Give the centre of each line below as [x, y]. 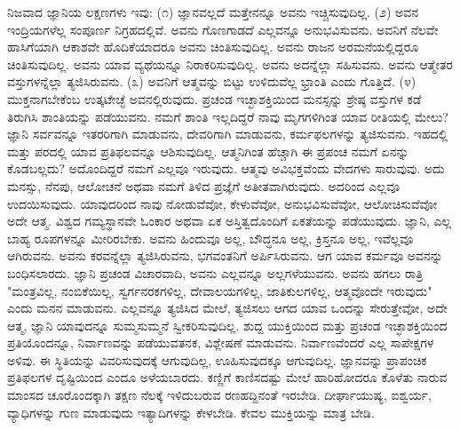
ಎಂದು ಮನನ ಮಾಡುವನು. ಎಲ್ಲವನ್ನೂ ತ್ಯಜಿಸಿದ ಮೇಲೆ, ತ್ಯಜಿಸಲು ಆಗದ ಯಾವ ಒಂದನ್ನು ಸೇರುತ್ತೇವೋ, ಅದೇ [227, 308]
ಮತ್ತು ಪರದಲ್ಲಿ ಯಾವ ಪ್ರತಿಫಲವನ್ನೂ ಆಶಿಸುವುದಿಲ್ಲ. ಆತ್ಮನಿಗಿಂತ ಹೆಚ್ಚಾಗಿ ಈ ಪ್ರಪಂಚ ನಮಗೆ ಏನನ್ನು [208, 151]
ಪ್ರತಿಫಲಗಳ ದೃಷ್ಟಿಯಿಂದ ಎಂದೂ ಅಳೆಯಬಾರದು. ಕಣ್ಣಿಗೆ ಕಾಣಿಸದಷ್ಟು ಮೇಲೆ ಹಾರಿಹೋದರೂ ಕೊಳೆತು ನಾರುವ [227, 377]
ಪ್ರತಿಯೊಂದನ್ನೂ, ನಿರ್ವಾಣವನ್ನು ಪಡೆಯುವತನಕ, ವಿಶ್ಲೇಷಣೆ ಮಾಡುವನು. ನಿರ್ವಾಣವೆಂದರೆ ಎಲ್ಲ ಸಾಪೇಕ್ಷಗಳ [221, 342]
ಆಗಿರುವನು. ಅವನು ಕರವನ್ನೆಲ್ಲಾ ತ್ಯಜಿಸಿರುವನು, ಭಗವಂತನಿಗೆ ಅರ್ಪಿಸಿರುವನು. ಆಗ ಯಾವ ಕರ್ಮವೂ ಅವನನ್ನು [225, 255]
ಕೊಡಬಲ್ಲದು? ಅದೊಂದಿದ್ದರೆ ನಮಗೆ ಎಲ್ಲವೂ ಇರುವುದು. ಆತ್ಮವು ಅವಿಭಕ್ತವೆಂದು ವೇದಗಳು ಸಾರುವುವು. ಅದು [226, 168]
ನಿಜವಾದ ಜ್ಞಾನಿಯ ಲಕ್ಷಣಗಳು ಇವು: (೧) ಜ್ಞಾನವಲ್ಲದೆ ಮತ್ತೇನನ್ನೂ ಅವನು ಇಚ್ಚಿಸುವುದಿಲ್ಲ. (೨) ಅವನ [213, 12]
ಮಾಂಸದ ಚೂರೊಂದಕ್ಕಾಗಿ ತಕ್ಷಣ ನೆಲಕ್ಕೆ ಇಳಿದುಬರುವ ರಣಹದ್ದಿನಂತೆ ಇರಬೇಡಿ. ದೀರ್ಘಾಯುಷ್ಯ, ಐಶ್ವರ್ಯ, [219, 395]
